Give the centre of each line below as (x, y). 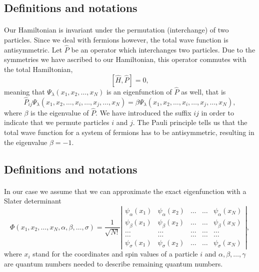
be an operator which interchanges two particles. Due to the (163, 49)
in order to (217, 112)
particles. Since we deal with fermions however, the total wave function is (116, 39)
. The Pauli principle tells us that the (190, 122)
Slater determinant (33, 201)
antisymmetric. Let (33, 49)
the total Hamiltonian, (38, 69)
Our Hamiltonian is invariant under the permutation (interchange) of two (116, 30)
